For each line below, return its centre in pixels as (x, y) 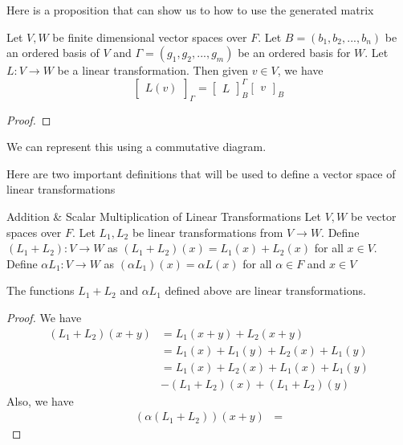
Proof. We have (44, 317)
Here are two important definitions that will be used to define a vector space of (201, 173)
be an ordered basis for (294, 53)
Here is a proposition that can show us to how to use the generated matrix (190, 10)
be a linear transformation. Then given (153, 70)
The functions (41, 290)
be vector (373, 216)
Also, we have (40, 400)
